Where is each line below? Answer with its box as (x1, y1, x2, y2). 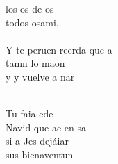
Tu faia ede (6, 106, 53, 121)
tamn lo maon (6, 56, 65, 70)
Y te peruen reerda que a (6, 42, 112, 56)
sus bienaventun (6, 147, 74, 161)
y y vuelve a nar (6, 69, 75, 83)
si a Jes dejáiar (6, 133, 69, 148)
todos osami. (6, 15, 59, 29)
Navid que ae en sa (6, 120, 86, 134)
